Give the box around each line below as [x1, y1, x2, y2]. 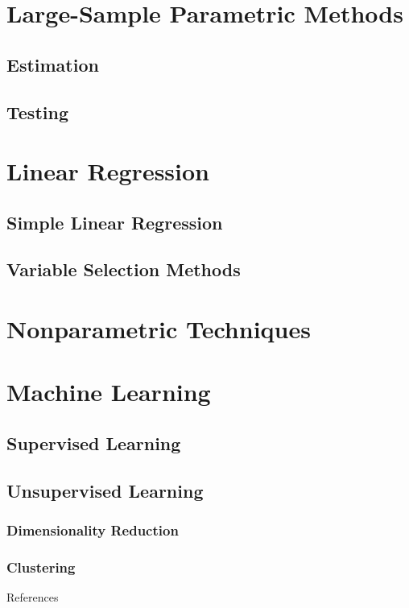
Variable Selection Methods [6, 257, 241, 282]
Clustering [6, 556, 76, 577]
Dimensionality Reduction [6, 520, 179, 540]
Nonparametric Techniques [6, 312, 311, 345]
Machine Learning [6, 375, 211, 408]
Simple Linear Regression [6, 209, 223, 234]
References [6, 589, 59, 606]
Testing [6, 99, 68, 124]
